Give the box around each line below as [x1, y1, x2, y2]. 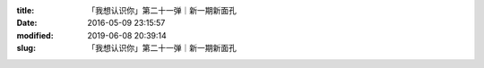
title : [16, 5, 35, 15]
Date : [16, 18, 38, 29]
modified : [16, 30, 54, 40]
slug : [16, 43, 36, 54]
